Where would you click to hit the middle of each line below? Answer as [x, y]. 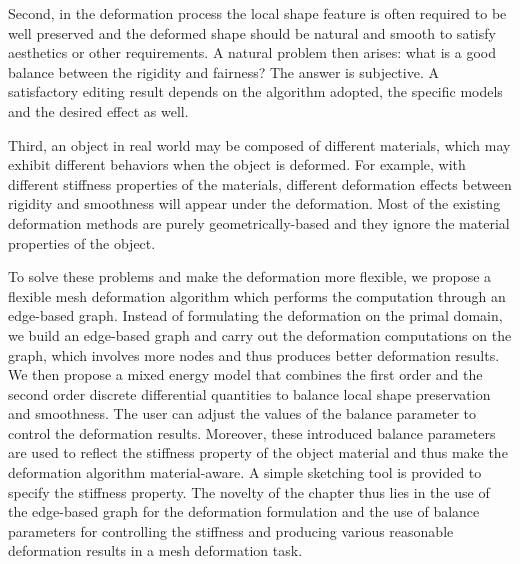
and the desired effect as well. [98, 110]
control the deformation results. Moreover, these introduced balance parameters [252, 432]
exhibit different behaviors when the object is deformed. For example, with [237, 164]
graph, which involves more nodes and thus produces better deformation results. [254, 354]
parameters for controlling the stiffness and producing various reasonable [231, 530]
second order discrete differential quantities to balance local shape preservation [249, 393]
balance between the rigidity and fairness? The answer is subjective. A [223, 71]
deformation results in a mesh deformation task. [155, 550]
